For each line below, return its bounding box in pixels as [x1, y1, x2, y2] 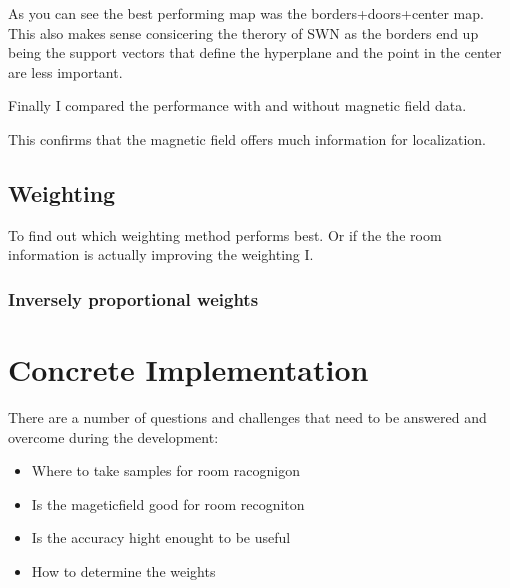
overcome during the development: [8, 426, 219, 447]
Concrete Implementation [8, 348, 369, 389]
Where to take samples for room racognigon [31, 460, 301, 481]
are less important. [8, 61, 123, 82]
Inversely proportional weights [8, 286, 259, 311]
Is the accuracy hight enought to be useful [31, 527, 291, 548]
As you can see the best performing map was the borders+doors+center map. [8, 3, 484, 23]
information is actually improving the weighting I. [8, 244, 314, 265]
